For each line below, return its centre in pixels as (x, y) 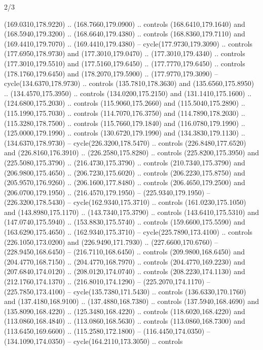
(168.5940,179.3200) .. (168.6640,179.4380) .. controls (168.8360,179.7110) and (125, 34)
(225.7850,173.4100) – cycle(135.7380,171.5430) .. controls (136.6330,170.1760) (125, 291)
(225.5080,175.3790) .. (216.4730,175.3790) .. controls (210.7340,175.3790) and (125, 162)
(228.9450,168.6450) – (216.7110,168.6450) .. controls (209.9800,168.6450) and (124, 252)
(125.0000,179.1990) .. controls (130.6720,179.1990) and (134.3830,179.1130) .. (125, 133)
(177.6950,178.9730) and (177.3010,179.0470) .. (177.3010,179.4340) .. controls (125, 53)
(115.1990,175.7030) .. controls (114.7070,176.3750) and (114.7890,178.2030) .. (125, 113)
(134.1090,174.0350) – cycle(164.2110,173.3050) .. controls (93, 341)
